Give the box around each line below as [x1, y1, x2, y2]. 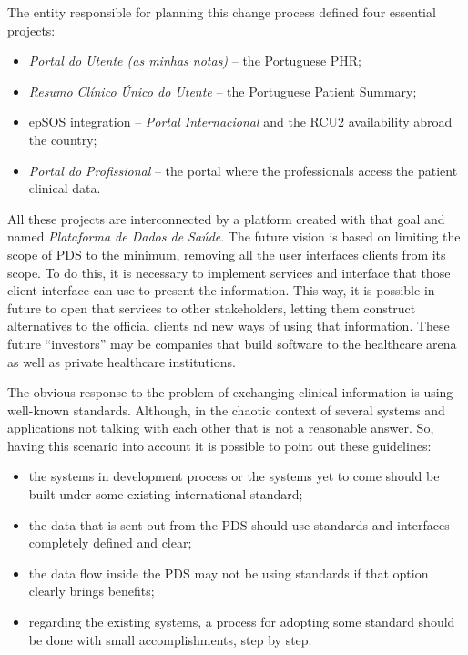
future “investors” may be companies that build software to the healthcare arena [7, 333, 457, 353]
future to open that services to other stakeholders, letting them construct [7, 298, 416, 317]
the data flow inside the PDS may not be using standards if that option [28, 563, 429, 582]
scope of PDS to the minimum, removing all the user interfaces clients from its [7, 244, 446, 263]
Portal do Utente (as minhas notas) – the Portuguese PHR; [28, 51, 362, 70]
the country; [28, 129, 97, 148]
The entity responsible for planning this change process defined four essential [7, 3, 436, 21]
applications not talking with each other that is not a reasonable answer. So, [7, 418, 434, 437]
